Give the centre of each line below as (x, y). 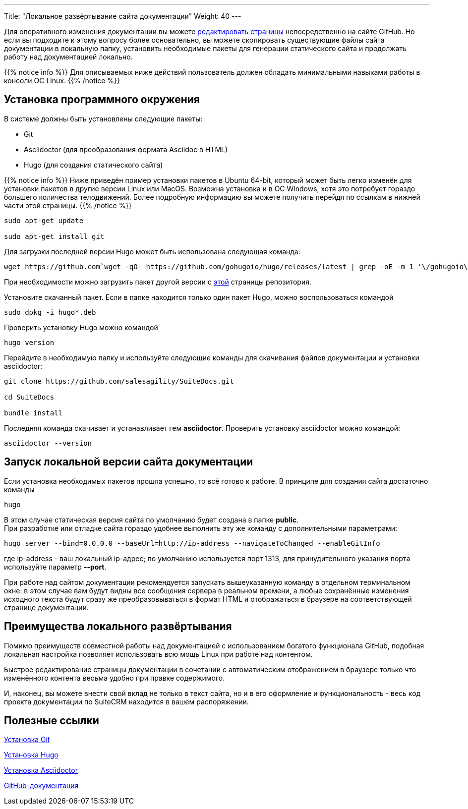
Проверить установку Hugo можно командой (81, 327)
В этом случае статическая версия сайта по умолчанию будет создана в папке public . (151, 520)
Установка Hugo (31, 755)
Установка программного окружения (102, 100)
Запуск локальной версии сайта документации (129, 462)
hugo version (29, 342)
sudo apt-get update (44, 220)
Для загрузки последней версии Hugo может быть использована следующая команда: (152, 251)
